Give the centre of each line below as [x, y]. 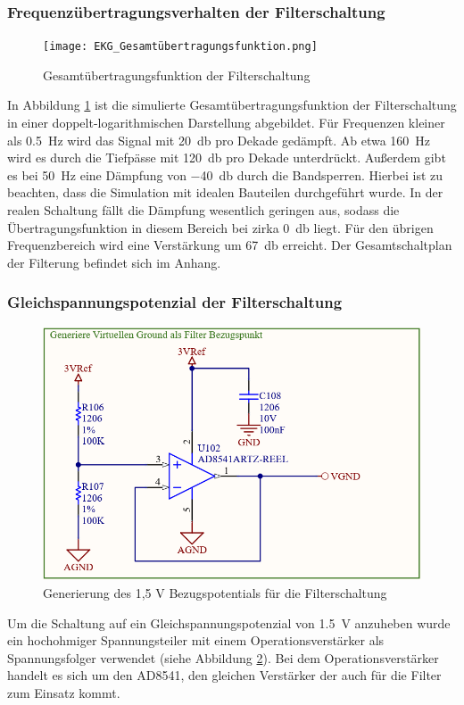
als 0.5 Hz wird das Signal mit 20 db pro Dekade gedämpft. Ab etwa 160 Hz [219, 140]
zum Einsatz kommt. [64, 692]
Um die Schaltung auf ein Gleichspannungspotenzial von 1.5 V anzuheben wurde [229, 622]
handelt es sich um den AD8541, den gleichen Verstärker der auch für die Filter [224, 675]
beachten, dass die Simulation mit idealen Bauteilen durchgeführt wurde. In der [225, 192]
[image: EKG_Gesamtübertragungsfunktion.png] [180, 47]
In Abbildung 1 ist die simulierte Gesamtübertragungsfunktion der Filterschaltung [232, 105]
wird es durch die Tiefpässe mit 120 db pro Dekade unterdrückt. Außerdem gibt [227, 158]
